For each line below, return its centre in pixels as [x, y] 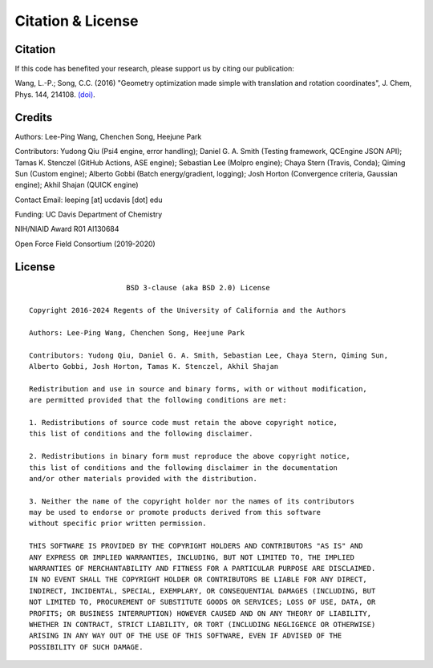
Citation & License [77, 21]
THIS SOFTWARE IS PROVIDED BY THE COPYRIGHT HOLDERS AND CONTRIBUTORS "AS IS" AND [196, 546]
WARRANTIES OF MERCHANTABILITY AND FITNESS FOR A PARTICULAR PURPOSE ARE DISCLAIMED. [202, 569]
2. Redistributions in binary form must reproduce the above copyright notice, [190, 456]
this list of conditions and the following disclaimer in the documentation [184, 468]
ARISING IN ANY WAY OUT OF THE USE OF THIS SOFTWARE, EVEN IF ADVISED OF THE [186, 636]
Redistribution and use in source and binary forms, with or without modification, [198, 389]
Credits [34, 117]
